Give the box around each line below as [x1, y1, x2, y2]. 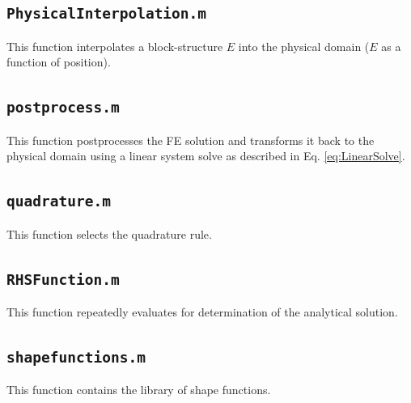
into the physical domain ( [238, 37, 370, 54]
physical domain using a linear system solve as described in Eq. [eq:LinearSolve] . [6, 147, 405, 164]
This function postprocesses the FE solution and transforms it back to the [6, 131, 375, 148]
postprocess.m [6, 99, 120, 117]
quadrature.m [6, 193, 111, 210]
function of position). [6, 53, 111, 70]
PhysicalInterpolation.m [6, 5, 207, 23]
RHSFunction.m [6, 270, 120, 288]
